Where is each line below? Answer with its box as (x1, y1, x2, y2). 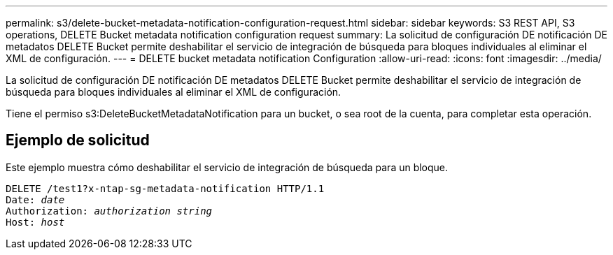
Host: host (6, 216, 65, 228)
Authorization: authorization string (6, 205, 213, 217)
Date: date (6, 194, 65, 205)
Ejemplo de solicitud (6, 131, 150, 150)
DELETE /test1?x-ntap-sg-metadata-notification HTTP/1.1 (6, 182, 325, 194)
